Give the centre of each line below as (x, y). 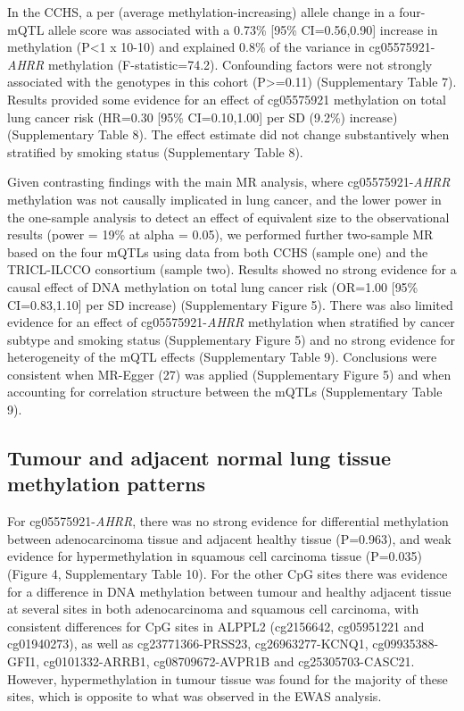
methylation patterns (107, 484)
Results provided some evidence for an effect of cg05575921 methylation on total (227, 99)
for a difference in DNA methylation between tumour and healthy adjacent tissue (229, 591)
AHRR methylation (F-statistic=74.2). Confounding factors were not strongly (220, 64)
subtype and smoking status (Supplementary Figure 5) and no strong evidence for (232, 339)
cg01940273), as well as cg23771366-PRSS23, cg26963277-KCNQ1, (188, 644)
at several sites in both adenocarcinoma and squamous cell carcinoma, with (213, 609)
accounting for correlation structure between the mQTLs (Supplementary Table (225, 392)
